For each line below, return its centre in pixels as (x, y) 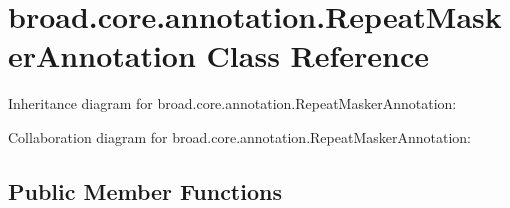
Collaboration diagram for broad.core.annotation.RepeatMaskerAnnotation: (239, 136)
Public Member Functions (145, 190)
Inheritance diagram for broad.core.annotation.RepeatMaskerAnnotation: (232, 103)
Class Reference (318, 55)
